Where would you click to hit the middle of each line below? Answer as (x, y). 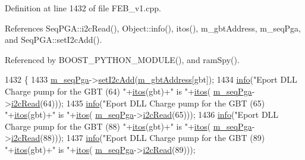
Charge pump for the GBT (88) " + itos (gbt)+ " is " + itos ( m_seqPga (128, 126)
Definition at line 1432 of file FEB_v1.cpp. (83, 8)
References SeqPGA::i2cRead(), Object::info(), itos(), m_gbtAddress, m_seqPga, (153, 28)
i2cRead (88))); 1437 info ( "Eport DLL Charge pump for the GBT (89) (138, 138)
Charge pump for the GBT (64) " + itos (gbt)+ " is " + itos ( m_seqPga (128, 91)
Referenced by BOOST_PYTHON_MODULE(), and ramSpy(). (122, 59)
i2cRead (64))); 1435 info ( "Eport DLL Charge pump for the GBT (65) (138, 103)
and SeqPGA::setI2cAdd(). (54, 40)
